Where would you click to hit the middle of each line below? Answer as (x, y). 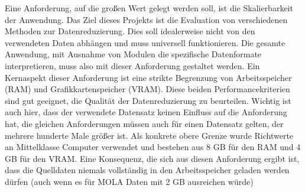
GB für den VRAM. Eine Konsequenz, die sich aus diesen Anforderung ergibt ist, (152, 158)
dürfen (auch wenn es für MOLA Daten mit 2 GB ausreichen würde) (129, 181)
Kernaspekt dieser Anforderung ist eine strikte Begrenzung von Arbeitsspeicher (148, 77)
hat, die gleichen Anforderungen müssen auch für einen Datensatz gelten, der (144, 123)
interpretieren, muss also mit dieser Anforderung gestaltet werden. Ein (132, 65)
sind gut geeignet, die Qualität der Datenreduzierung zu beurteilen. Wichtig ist (148, 100)
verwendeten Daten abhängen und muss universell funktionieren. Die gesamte (145, 42)
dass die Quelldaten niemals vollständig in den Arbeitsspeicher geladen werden (147, 170)
